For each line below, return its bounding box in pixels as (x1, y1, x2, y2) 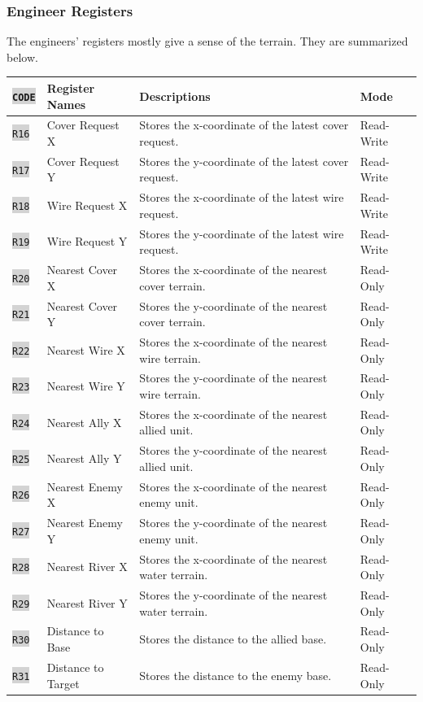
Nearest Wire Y (46, 377, 125, 395)
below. (7, 48, 38, 65)
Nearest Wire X (46, 341, 125, 358)
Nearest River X (46, 558, 128, 575)
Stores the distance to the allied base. (139, 630, 327, 647)
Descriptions (139, 87, 211, 104)
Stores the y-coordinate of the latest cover (139, 152, 349, 169)
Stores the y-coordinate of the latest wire (139, 225, 344, 242)
